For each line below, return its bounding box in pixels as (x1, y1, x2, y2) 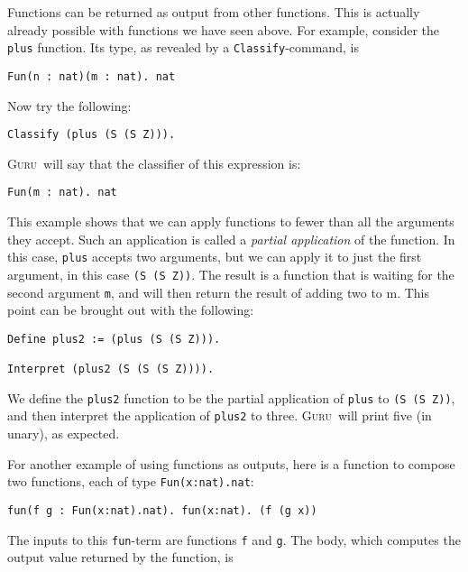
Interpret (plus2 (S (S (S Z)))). (7, 363, 215, 376)
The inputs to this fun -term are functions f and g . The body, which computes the (7, 530, 461, 549)
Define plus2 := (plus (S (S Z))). (7, 332, 221, 346)
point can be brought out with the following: (7, 300, 254, 319)
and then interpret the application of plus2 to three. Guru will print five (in (7, 406, 432, 425)
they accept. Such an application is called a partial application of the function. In (7, 229, 455, 248)
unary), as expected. (7, 424, 120, 443)
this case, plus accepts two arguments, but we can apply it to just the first (7, 247, 422, 266)
